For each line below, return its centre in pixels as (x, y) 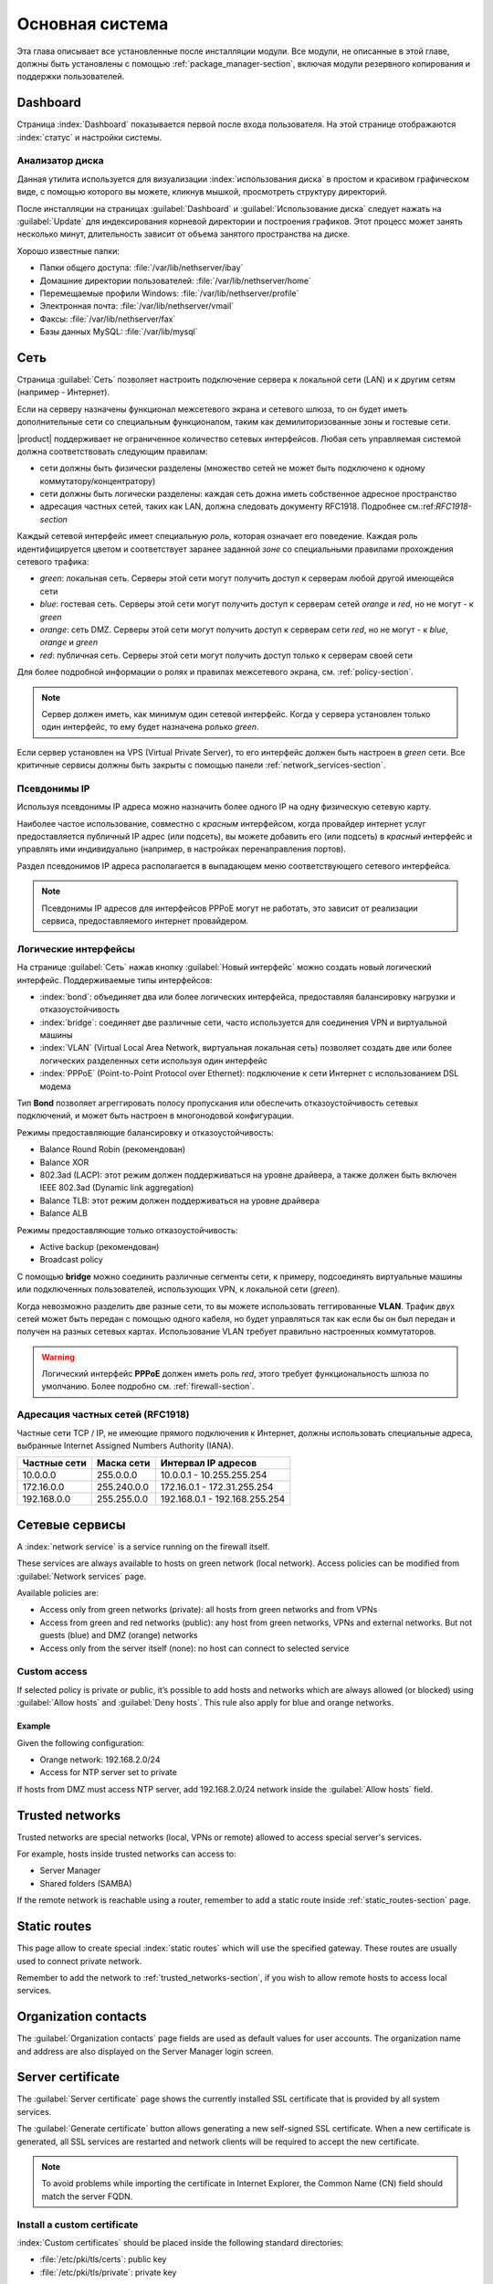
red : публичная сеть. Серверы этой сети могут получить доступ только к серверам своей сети (226, 655)
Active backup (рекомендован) (100, 1246)
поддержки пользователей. (71, 77)
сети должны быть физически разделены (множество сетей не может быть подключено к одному (232, 468)
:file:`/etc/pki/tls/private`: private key (108, 2272)
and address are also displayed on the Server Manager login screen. (145, 2051)
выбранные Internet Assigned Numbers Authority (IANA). (126, 1445)
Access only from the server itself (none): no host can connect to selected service (194, 1648)
